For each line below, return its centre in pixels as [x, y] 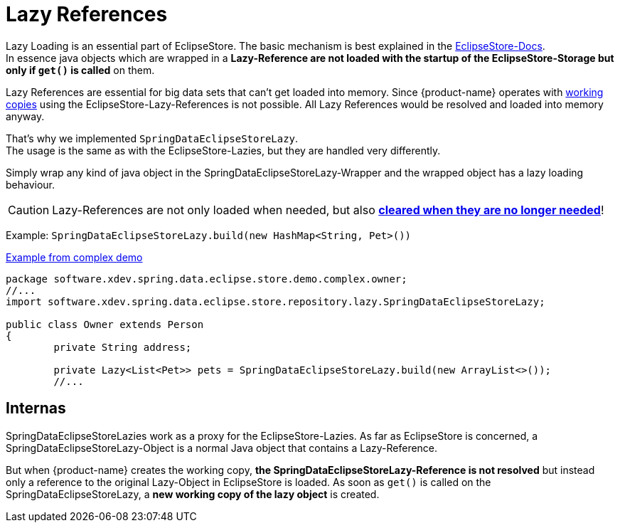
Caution [29, 210]
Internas [36, 408]
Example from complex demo [74, 257]
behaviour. [31, 184]
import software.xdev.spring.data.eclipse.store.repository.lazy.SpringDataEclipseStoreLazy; [276, 301]
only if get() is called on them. [80, 70]
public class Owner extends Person [105, 324]
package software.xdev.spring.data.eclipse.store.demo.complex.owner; [207, 279]
